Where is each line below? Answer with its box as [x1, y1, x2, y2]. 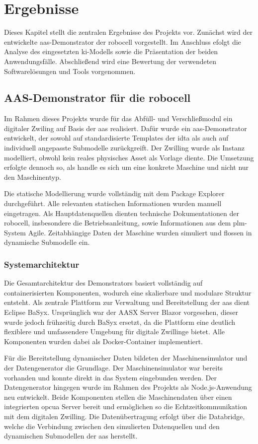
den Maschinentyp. [4, 171, 61, 182]
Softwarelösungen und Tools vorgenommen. [4, 66, 136, 76]
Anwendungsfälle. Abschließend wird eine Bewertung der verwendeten [4, 56, 217, 66]
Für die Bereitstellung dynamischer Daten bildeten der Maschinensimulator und [4, 353, 248, 363]
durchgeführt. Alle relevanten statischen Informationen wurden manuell [4, 198, 222, 209]
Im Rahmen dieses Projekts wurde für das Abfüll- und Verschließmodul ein [4, 113, 233, 124]
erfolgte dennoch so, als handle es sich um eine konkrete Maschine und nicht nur [4, 162, 249, 172]
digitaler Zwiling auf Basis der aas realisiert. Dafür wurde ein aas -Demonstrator [4, 123, 247, 133]
